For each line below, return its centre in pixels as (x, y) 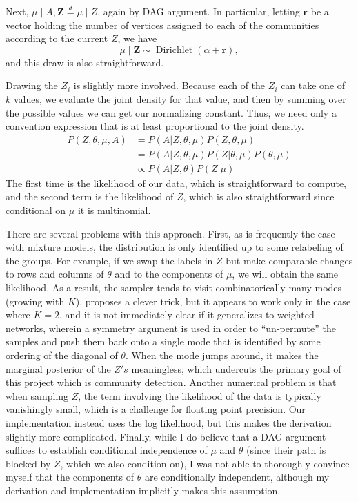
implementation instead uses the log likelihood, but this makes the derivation (169, 422)
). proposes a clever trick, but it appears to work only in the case (213, 301)
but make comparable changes (289, 260)
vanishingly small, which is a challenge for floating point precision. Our (156, 409)
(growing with (35, 301)
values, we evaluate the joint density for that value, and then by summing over (180, 98)
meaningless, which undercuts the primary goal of (236, 368)
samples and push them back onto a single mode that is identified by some (163, 341)
